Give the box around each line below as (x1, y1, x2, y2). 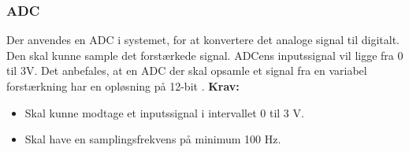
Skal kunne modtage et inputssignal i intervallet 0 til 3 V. (24, 104, 304, 120)
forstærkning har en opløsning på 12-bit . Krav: (6, 78, 240, 94)
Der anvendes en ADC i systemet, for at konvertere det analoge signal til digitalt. (6, 32, 400, 48)
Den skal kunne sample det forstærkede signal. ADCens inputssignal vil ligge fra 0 (6, 46, 403, 63)
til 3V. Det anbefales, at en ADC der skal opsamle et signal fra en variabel (6, 62, 367, 79)
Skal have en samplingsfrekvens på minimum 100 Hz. (24, 131, 281, 147)
